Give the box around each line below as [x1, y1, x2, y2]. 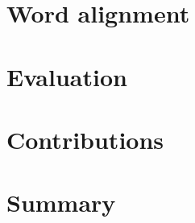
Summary [6, 186, 116, 219]
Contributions [6, 122, 164, 155]
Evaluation [6, 60, 127, 93]
